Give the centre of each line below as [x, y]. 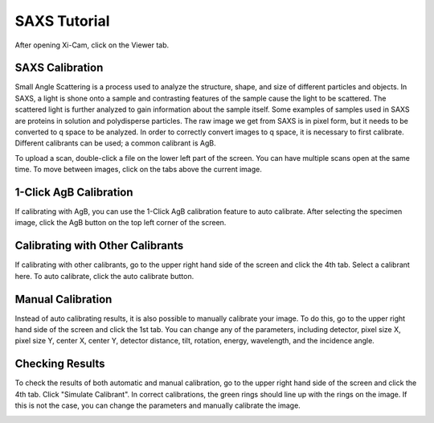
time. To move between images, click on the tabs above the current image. [139, 170]
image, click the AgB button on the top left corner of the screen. [121, 223]
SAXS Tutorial [62, 21]
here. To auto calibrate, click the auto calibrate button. [104, 276]
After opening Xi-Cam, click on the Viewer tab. [92, 45]
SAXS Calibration [59, 68]
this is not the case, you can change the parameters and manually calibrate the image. [158, 405]
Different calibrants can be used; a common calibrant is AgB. [115, 143]
